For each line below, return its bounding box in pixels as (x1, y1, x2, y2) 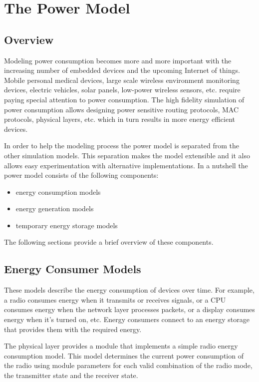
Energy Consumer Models (4, 261, 141, 277)
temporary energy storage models (15, 220, 118, 230)
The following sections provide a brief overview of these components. (4, 237, 214, 247)
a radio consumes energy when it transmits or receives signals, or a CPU (4, 294, 226, 305)
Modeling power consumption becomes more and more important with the (4, 55, 232, 65)
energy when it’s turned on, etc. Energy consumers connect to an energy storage (4, 314, 250, 325)
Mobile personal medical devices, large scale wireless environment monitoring (4, 74, 240, 85)
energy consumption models (15, 186, 101, 197)
